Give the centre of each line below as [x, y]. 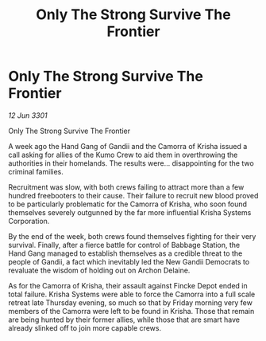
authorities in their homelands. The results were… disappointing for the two [131, 163]
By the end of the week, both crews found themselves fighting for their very [132, 236]
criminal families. [36, 171]
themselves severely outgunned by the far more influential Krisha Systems [130, 212]
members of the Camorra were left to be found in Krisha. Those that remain [131, 311]
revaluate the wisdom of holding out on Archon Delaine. [99, 270]
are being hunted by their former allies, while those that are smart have [124, 319]
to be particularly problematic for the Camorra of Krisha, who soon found [128, 204]
